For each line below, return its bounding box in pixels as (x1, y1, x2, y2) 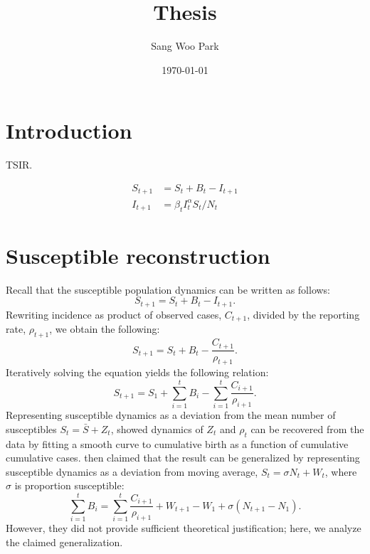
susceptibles (6, 421, 57, 436)
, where (324, 464, 357, 479)
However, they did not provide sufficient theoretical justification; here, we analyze (6, 521, 361, 536)
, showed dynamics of (110, 421, 203, 436)
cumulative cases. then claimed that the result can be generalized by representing (6, 450, 360, 465)
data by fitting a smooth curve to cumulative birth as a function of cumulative (6, 436, 349, 451)
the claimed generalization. (6, 534, 123, 549)
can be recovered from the (250, 421, 364, 436)
